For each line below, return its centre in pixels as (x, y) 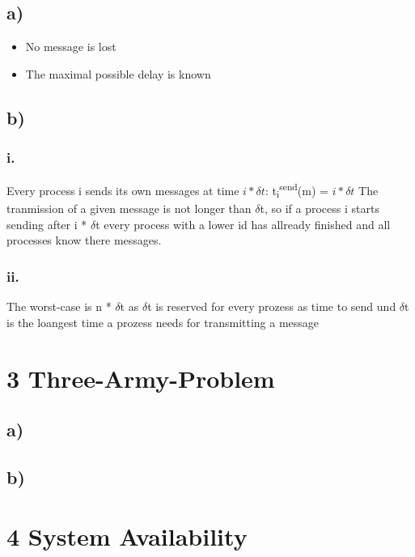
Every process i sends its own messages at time (123, 191)
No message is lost (71, 47)
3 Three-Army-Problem (141, 378)
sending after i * (47, 224)
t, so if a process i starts (320, 208)
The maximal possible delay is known (118, 73)
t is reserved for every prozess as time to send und (272, 306)
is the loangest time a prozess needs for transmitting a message (163, 322)
